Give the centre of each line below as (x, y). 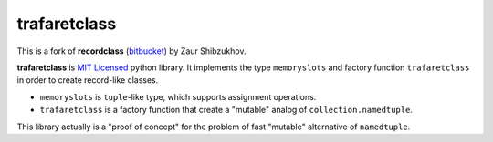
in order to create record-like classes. (88, 80)
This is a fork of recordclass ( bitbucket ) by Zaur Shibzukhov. (131, 51)
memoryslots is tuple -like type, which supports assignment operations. (178, 96)
